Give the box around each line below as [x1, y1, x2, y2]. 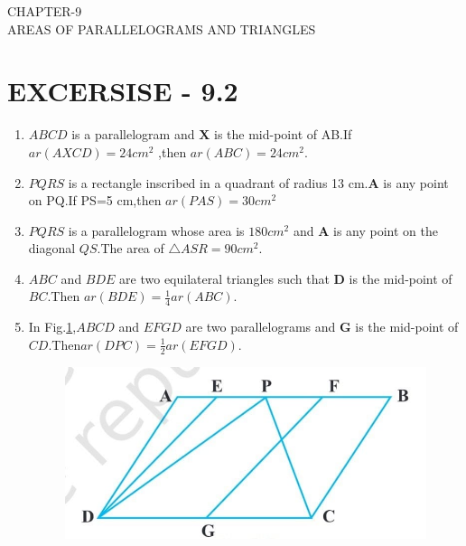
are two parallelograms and [185, 317, 336, 336]
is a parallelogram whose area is [68, 221, 245, 240]
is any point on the [332, 221, 438, 240]
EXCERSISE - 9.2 [7, 72, 238, 109]
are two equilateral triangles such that [119, 268, 330, 287]
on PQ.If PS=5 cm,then [28, 191, 162, 210]
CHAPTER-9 [7, 2, 82, 20]
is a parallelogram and [71, 125, 195, 144]
